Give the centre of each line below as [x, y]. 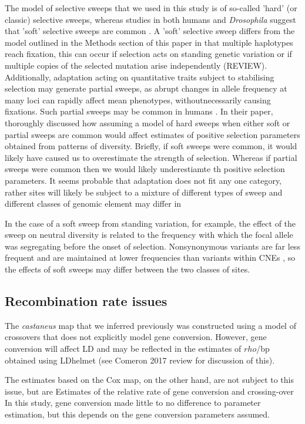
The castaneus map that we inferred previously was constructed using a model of [150, 325]
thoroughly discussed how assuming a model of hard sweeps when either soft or [148, 122]
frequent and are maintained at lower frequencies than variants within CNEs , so [150, 258]
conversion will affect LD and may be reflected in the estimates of [123, 349]
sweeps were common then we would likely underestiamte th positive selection [145, 169]
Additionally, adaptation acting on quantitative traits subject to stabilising [140, 77]
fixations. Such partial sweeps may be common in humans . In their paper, [139, 111]
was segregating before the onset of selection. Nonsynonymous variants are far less [152, 246]
